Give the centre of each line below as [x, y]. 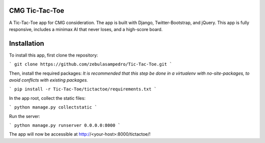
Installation [26, 43]
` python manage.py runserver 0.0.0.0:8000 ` [65, 125]
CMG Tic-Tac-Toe [37, 11]
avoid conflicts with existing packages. [49, 80]
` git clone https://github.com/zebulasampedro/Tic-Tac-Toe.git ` [91, 64]
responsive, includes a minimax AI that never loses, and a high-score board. [86, 29]
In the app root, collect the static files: [47, 98]
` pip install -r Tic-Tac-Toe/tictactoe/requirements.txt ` [83, 89]
